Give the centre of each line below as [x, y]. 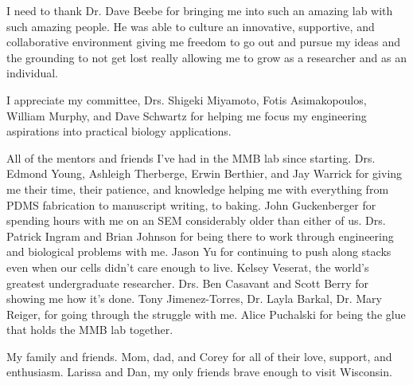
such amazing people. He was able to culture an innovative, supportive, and [191, 26]
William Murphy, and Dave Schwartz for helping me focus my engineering [187, 115]
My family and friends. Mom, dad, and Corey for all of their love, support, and [199, 356]
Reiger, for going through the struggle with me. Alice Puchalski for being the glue [206, 314]
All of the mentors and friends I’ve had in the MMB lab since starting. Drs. [191, 157]
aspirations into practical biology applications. [119, 131]
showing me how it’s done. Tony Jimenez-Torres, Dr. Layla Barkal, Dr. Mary [194, 299]
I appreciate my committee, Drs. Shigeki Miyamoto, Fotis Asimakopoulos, [187, 99]
